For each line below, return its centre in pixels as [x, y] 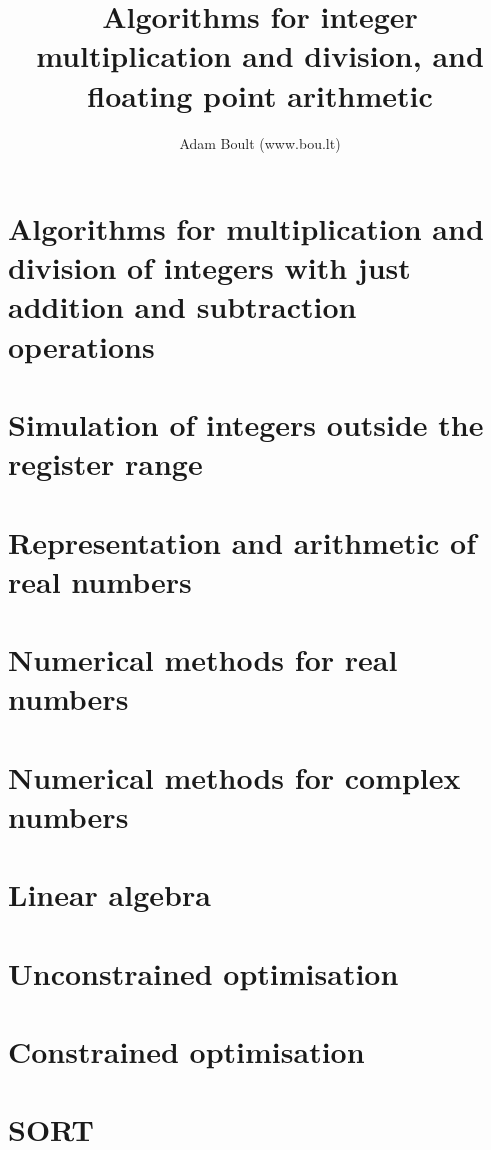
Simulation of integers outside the [246, 424]
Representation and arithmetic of [242, 541]
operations [81, 345]
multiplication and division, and [260, 55]
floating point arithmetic [260, 94]
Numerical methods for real [203, 659]
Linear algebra [109, 894]
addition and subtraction [182, 306]
